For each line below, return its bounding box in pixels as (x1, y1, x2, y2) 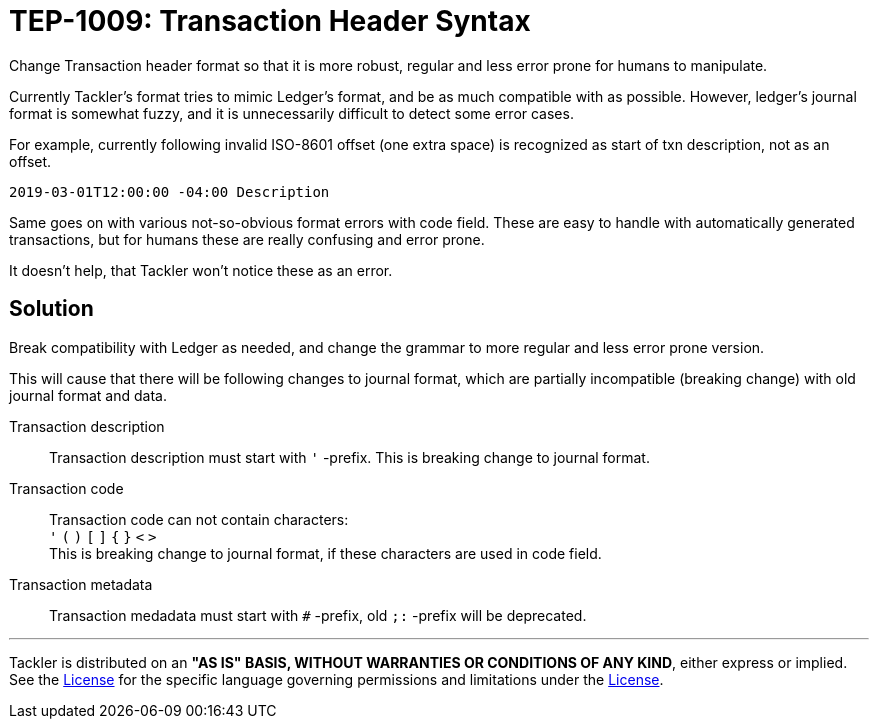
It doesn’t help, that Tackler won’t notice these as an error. (9, 261, 393, 279)
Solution (9, 296, 94, 322)
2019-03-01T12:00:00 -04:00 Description (9, 183, 330, 200)
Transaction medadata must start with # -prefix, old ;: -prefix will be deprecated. (49, 606, 587, 624)
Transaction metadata (9, 575, 153, 593)
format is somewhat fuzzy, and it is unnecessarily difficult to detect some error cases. (9, 104, 574, 122)
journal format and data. (9, 386, 167, 404)
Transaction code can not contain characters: (49, 510, 349, 528)
